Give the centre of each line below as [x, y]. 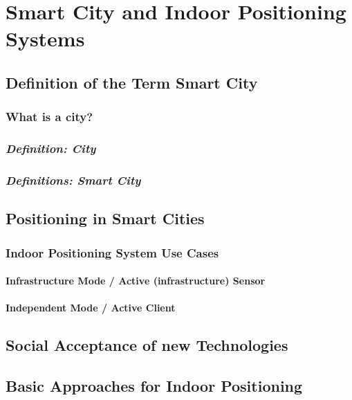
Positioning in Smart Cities [105, 218]
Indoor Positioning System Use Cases [112, 252]
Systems [45, 38]
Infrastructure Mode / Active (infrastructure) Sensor [136, 281]
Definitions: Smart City [73, 180]
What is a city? [49, 117]
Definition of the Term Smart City [132, 82]
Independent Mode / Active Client [91, 308]
